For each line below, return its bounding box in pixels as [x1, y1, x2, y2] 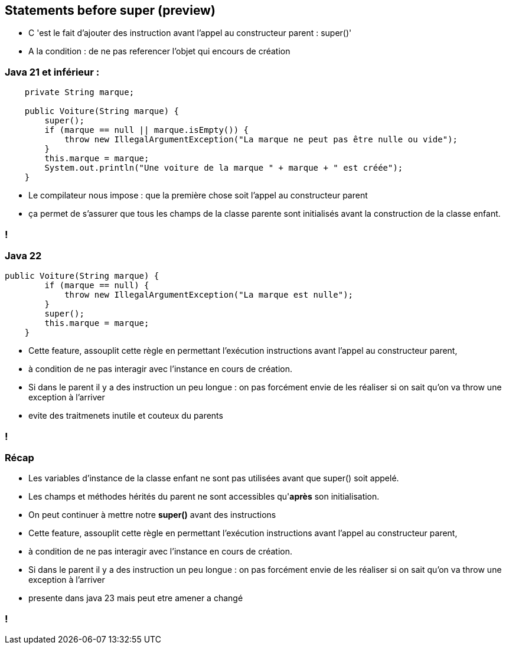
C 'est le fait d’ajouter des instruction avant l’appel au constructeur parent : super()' [28, 28, 352, 38]
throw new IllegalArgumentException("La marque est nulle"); [64, 290, 354, 300]
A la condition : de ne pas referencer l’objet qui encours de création [28, 46, 290, 57]
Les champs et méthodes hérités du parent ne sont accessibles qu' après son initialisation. [28, 491, 380, 502]
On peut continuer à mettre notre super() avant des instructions [28, 510, 276, 520]
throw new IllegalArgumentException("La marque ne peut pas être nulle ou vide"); [64, 135, 458, 145]
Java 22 [5, 249, 42, 262]
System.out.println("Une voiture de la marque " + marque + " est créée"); [44, 163, 403, 173]
